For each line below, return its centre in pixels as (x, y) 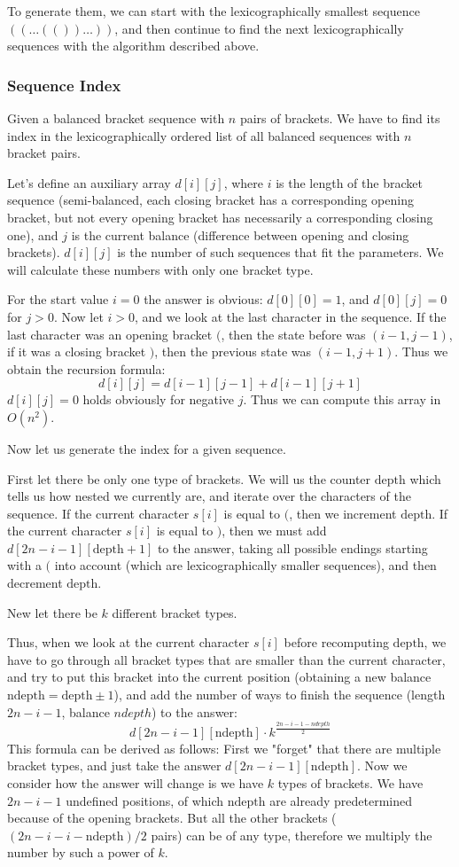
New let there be (52, 612)
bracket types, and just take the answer (114, 765)
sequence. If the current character (98, 513)
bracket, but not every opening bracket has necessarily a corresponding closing (220, 217)
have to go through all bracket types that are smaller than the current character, (226, 659)
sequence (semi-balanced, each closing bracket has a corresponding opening (210, 200)
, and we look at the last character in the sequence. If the (291, 316)
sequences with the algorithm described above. (133, 46)
